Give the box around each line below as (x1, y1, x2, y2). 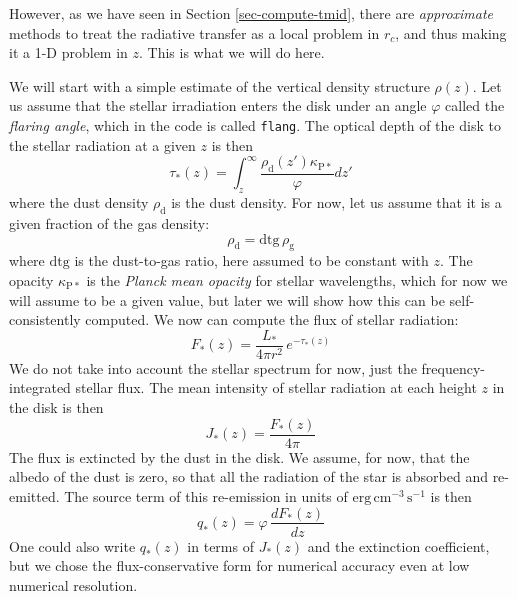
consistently (9, 309, 81, 330)
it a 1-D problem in (9, 42, 128, 63)
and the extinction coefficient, (307, 535, 490, 556)
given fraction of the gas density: (9, 213, 210, 234)
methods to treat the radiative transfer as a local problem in (9, 22, 380, 43)
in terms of (187, 535, 254, 556)
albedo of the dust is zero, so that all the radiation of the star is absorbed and (9, 466, 488, 487)
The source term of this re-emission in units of (64, 485, 348, 506)
